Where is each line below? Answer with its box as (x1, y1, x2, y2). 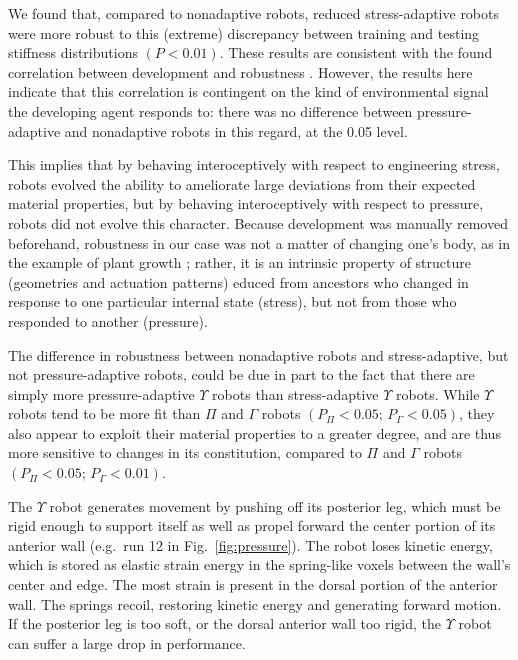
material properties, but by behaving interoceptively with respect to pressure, (8, 193, 484, 214)
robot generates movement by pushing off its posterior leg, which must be (49, 495, 501, 516)
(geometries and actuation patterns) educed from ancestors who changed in (8, 271, 469, 292)
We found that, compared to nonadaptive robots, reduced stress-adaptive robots (8, 3, 500, 23)
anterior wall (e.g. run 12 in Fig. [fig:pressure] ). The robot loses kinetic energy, (8, 534, 493, 555)
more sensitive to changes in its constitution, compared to (8, 442, 362, 463)
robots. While (396, 383, 480, 404)
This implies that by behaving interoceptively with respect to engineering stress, (8, 154, 500, 175)
